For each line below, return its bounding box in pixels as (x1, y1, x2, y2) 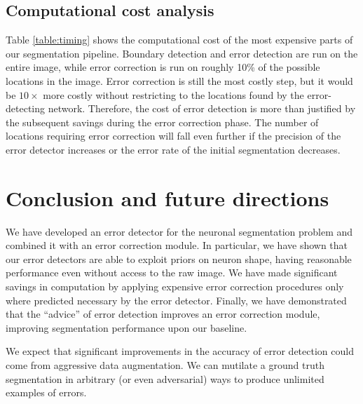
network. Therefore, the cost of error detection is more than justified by (48, 101, 356, 116)
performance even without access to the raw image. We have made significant (6, 265, 338, 280)
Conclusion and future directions (6, 183, 329, 212)
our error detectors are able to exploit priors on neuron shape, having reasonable (6, 251, 352, 266)
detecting (6, 101, 45, 116)
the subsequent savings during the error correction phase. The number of (6, 114, 319, 129)
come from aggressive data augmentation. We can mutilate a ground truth (6, 358, 324, 372)
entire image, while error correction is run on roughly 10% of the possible (6, 60, 320, 74)
